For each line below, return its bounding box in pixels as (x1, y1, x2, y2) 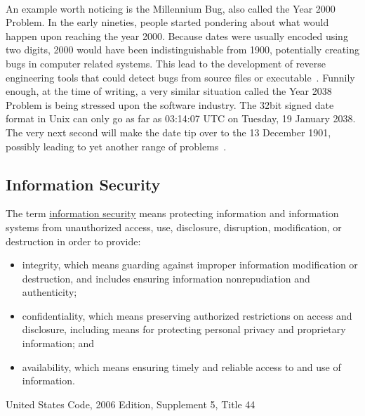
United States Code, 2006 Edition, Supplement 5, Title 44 (6, 396, 255, 411)
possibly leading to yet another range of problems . (6, 138, 227, 153)
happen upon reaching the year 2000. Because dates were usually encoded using (6, 28, 348, 43)
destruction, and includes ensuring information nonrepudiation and (22, 271, 310, 285)
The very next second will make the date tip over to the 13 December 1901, (6, 124, 331, 139)
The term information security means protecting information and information (6, 206, 339, 221)
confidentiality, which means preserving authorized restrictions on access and (22, 308, 352, 323)
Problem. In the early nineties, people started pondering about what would (6, 15, 329, 30)
